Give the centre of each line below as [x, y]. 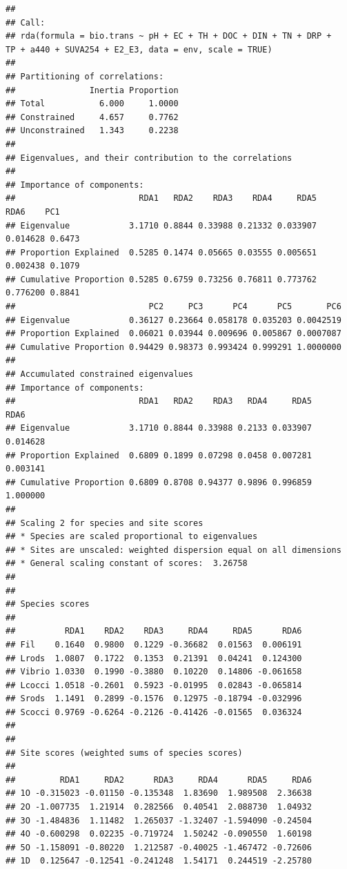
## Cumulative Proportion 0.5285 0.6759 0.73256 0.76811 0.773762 [161, 279]
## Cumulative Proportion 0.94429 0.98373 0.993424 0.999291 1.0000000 [173, 347]
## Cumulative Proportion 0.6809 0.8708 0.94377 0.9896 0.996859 [159, 482]
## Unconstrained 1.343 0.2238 [92, 131]
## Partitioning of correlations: [85, 76]
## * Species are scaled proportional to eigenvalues [132, 537]
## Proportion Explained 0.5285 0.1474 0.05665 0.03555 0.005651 [161, 252]
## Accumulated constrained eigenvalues [100, 374]
